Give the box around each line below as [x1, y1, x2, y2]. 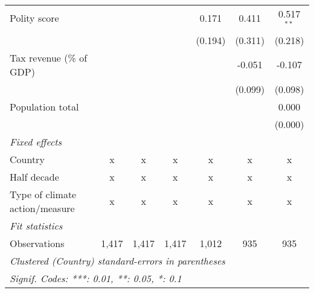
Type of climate [10, 187, 77, 201]
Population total [10, 99, 79, 114]
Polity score [10, 11, 59, 25]
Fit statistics [10, 218, 63, 233]
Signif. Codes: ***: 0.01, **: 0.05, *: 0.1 [10, 271, 182, 285]
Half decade [10, 169, 59, 184]
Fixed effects [10, 134, 62, 149]
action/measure [10, 201, 75, 215]
